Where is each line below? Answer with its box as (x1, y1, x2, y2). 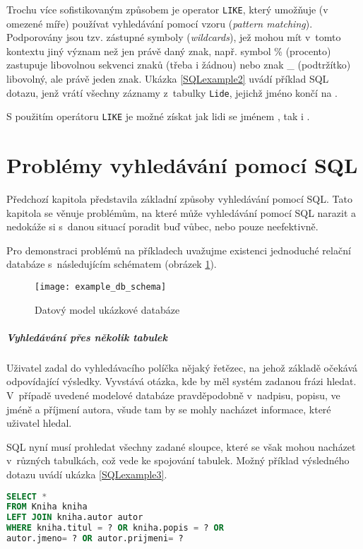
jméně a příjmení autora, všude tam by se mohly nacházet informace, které (6, 401, 331, 416)
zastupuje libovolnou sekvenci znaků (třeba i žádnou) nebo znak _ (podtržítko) (6, 57, 351, 72)
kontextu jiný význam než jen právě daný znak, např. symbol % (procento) (6, 43, 331, 58)
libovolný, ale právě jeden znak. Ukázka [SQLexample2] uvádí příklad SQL (6, 71, 329, 86)
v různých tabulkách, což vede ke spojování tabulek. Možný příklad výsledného (6, 453, 350, 468)
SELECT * (6, 491, 47, 502)
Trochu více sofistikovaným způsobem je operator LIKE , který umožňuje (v (6, 2, 328, 16)
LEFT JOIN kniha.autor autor (6, 512, 143, 523)
